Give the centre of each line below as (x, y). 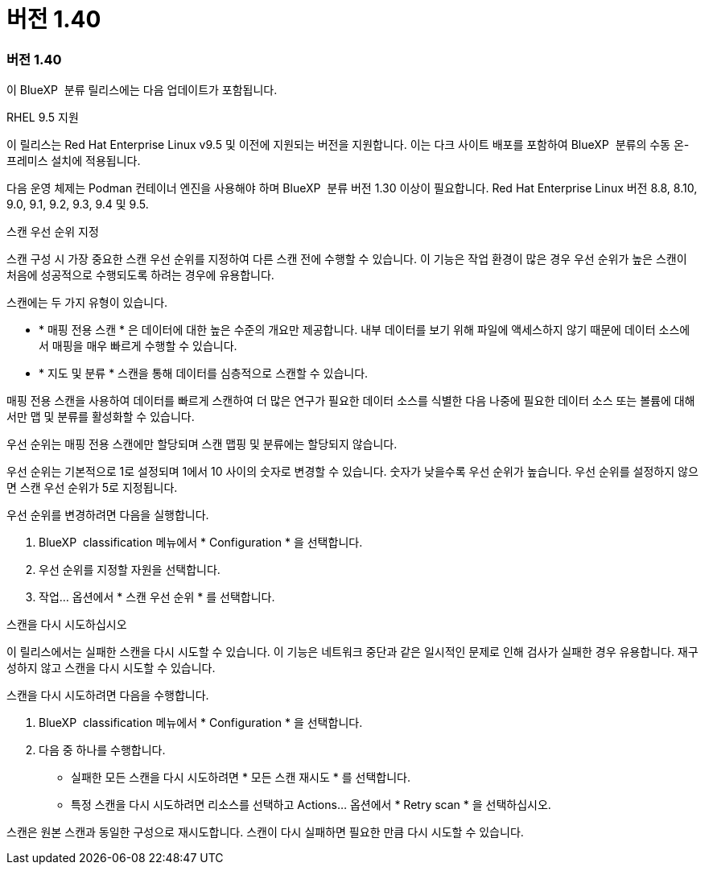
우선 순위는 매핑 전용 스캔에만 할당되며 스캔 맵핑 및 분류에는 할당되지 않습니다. (202, 444)
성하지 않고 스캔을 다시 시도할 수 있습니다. (111, 668)
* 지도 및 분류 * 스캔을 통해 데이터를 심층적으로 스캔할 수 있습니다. (204, 374)
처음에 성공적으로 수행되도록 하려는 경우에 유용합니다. (140, 275)
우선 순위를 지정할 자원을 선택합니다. (130, 570)
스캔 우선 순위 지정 (53, 232)
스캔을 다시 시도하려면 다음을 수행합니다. (108, 696)
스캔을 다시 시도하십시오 (67, 625)
